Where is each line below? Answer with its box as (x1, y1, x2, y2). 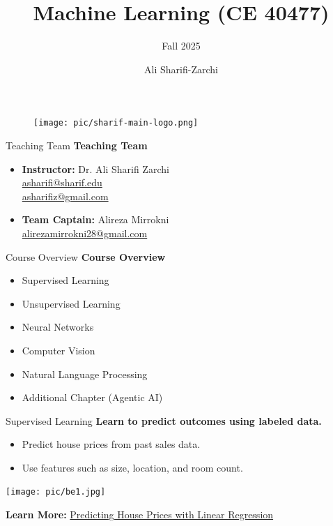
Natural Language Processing (22, 366, 148, 381)
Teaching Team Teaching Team (6, 137, 148, 152)
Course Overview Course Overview (6, 249, 166, 264)
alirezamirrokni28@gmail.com (22, 225, 148, 240)
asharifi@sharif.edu (22, 175, 102, 190)
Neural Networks (22, 320, 94, 334)
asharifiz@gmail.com (22, 188, 109, 203)
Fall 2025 (162, 38, 201, 53)
